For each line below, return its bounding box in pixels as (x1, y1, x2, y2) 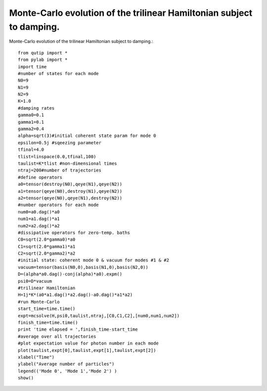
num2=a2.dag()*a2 (18, 223, 60, 228)
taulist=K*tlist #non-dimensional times (18, 161, 117, 166)
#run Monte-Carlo (18, 299, 60, 304)
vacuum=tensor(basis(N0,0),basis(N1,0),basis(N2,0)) (18, 264, 148, 270)
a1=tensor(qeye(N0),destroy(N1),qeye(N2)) (18, 188, 123, 194)
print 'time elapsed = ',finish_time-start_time (18, 327, 138, 332)
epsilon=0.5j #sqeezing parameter (18, 140, 101, 145)
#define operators (18, 174, 63, 180)
